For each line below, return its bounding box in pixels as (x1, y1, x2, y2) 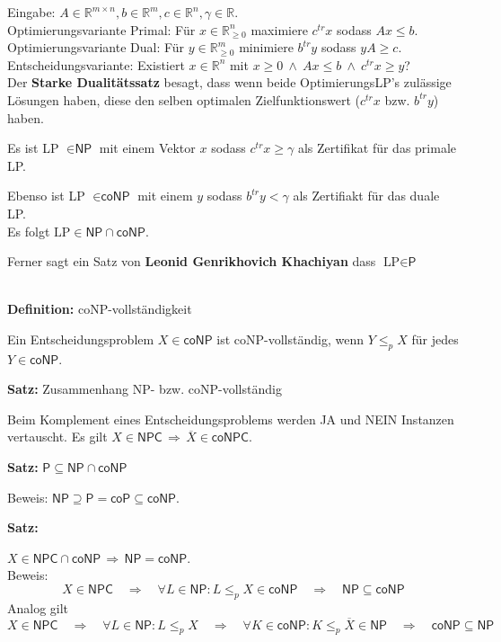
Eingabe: (7, 3, 56, 21)
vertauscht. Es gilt (7, 427, 108, 446)
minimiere (239, 38, 294, 57)
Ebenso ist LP (7, 186, 85, 205)
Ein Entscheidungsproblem (7, 329, 154, 348)
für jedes (411, 329, 459, 348)
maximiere (250, 20, 308, 39)
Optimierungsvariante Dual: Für (7, 38, 185, 57)
